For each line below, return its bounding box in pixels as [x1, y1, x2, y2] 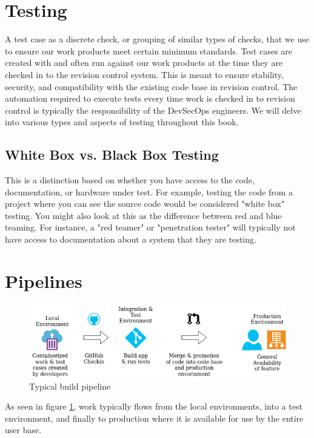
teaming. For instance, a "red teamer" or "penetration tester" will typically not [5, 221, 296, 234]
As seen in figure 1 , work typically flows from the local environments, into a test [5, 400, 302, 413]
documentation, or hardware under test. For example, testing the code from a [5, 185, 293, 198]
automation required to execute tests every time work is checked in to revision [5, 92, 295, 105]
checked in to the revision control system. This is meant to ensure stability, [5, 68, 284, 80]
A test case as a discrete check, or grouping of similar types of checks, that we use [5, 33, 309, 45]
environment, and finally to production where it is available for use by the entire [5, 411, 304, 424]
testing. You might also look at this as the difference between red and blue [5, 209, 282, 221]
